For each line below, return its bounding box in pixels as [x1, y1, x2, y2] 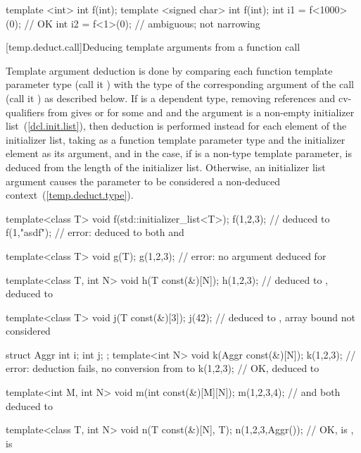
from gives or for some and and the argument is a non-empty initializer [47, 104, 355, 119]
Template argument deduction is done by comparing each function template [6, 63, 333, 77]
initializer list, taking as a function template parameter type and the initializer [6, 132, 346, 147]
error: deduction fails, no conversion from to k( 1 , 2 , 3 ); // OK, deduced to [6, 361, 319, 376]
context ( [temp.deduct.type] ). [6, 187, 134, 202]
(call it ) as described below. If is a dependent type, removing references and [6, 90, 336, 105]
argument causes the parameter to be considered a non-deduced [6, 173, 281, 188]
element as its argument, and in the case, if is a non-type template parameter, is [6, 146, 353, 161]
